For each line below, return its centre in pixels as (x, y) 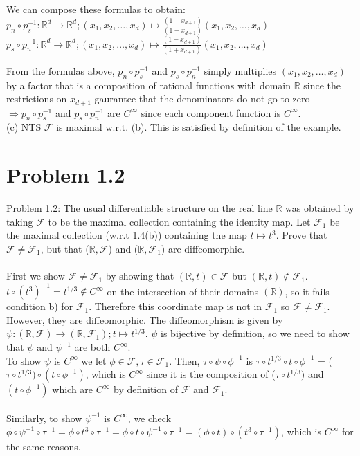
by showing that (140, 276)
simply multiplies (240, 70)
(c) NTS (24, 127)
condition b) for (40, 306)
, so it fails (307, 291)
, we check (150, 418)
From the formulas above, (61, 70)
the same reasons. (44, 447)
